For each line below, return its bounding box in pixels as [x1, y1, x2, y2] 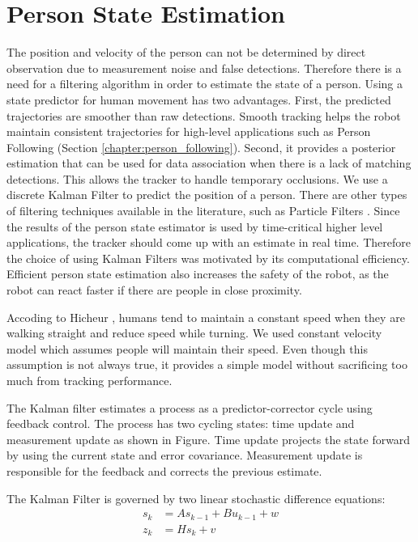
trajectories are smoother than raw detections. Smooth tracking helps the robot [6, 107, 401, 124]
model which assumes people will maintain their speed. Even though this [6, 340, 368, 357]
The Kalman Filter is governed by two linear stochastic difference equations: [6, 489, 386, 506]
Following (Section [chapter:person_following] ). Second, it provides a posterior [6, 138, 396, 155]
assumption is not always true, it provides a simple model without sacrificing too [6, 356, 407, 373]
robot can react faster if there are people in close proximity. [6, 282, 302, 299]
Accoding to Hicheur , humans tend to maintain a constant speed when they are [6, 308, 405, 325]
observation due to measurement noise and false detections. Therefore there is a [6, 59, 402, 76]
